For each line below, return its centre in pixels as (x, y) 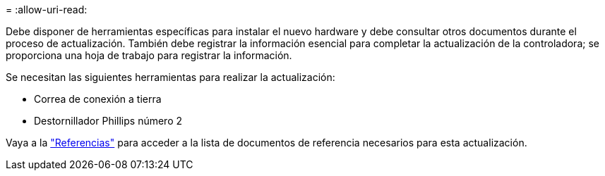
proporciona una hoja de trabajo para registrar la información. (149, 55)
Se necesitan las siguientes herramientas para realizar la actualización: (170, 77)
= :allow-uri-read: (47, 10)
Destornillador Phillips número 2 (108, 121)
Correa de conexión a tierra (98, 99)
